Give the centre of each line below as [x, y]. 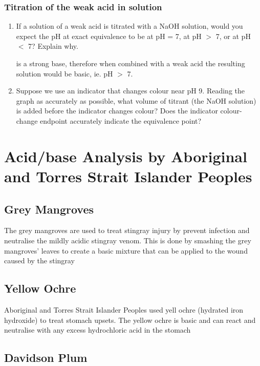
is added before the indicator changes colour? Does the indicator [117, 111]
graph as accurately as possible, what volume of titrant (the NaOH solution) [136, 100]
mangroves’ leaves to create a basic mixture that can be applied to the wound [126, 250]
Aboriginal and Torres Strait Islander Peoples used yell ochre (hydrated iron [124, 309]
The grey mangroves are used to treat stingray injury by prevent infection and [127, 230]
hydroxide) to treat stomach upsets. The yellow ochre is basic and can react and [130, 320]
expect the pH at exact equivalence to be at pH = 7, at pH [109, 36]
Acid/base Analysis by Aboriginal [126, 156]
